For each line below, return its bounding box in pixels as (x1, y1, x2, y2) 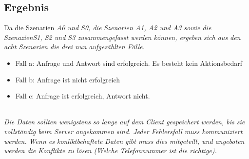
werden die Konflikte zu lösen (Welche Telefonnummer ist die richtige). (4, 145, 217, 156)
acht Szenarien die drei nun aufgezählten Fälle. (4, 41, 145, 52)
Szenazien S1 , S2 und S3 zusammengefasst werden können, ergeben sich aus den (4, 32, 241, 42)
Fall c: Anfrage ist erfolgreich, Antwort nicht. (15, 91, 150, 101)
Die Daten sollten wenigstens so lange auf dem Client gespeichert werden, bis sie (4, 117, 245, 127)
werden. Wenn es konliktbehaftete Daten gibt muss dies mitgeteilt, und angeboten (4, 136, 245, 146)
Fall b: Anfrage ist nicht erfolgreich (15, 74, 120, 84)
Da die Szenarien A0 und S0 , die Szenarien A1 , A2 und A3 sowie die (4, 22, 211, 33)
